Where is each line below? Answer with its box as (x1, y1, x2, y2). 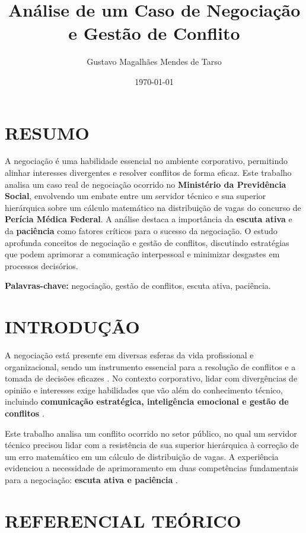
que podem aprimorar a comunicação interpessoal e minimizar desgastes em (5, 248, 280, 260)
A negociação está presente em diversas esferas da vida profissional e (5, 349, 254, 361)
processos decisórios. (5, 259, 78, 272)
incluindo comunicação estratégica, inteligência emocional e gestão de (5, 395, 289, 408)
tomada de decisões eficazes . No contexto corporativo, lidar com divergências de (5, 372, 298, 384)
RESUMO (5, 120, 90, 144)
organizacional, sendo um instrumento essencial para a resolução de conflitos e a (5, 360, 296, 373)
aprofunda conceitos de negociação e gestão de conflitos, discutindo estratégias (5, 236, 289, 248)
